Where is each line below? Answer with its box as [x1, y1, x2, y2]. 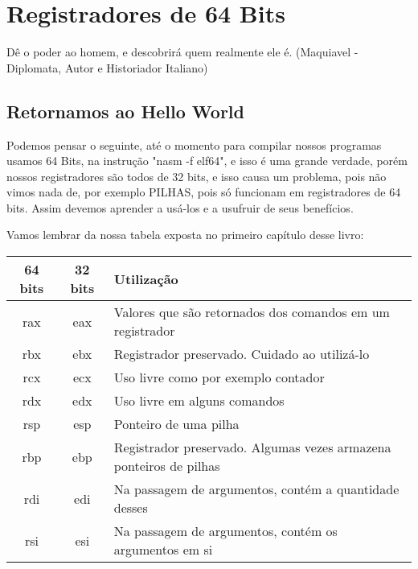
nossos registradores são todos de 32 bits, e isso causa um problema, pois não [6, 167, 387, 184]
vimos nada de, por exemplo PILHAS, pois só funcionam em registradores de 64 [6, 183, 401, 200]
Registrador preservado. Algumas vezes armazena [113, 438, 391, 457]
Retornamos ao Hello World [6, 98, 244, 123]
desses [113, 498, 148, 517]
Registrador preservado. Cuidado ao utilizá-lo [113, 344, 370, 364]
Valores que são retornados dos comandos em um [113, 303, 390, 322]
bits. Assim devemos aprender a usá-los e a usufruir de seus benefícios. [6, 199, 354, 216]
